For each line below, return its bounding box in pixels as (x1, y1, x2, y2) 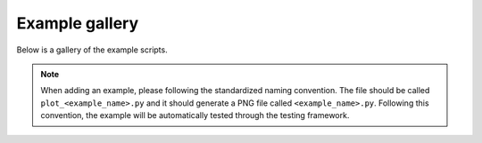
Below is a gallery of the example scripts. (16, 44, 169, 55)
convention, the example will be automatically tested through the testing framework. (40, 110, 350, 121)
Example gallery (16, 13, 139, 33)
